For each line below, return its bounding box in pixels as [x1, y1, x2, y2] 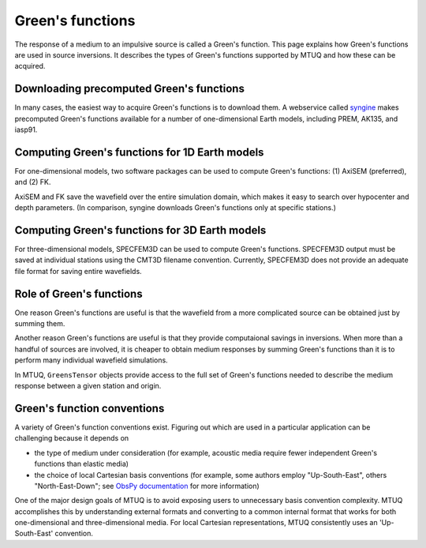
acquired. [14, 62, 46, 71]
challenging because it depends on [14, 434, 129, 443]
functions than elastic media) [34, 459, 129, 469]
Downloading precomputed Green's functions [14, 82, 245, 96]
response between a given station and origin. [14, 381, 162, 391]
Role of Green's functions [14, 287, 143, 300]
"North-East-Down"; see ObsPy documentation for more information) [34, 481, 260, 490]
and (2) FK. [14, 178, 51, 187]
